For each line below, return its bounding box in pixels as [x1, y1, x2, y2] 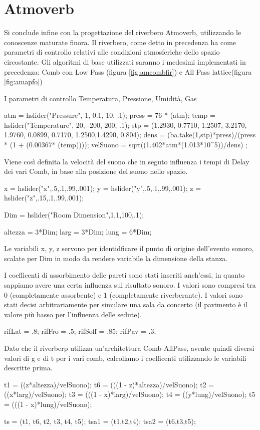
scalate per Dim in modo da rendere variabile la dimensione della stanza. [4, 253, 228, 263]
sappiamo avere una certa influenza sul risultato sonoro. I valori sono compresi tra [4, 280, 256, 290]
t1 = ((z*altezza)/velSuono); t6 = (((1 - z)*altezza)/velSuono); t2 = [4, 379, 214, 389]
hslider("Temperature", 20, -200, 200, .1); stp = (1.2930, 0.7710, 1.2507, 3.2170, [4, 119, 247, 130]
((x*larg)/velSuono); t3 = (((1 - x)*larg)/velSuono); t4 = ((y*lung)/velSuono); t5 [4, 389, 255, 399]
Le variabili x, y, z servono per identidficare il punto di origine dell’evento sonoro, [4, 243, 254, 254]
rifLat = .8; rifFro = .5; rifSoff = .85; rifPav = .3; [4, 326, 156, 336]
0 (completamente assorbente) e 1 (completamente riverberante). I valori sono [4, 289, 243, 300]
